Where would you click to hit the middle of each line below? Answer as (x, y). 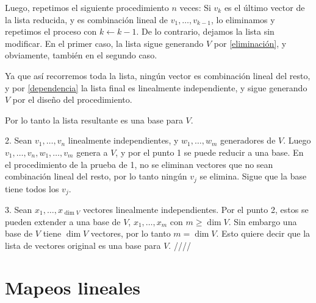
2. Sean (19, 140)
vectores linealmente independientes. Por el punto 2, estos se (196, 210)
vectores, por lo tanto (131, 233)
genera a (92, 152)
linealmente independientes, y (123, 140)
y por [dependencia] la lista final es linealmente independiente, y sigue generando (156, 87)
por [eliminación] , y (250, 43)
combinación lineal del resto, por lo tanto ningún (96, 176)
